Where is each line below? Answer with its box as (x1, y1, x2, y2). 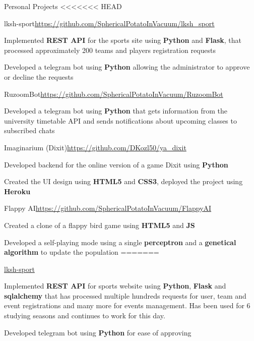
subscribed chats (4, 125, 55, 136)
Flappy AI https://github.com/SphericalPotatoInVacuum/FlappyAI (4, 203, 212, 213)
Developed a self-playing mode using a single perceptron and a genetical (4, 237, 236, 247)
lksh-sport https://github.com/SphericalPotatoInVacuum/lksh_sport (4, 18, 215, 28)
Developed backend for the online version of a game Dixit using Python (4, 159, 228, 169)
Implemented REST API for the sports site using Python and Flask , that (4, 35, 241, 45)
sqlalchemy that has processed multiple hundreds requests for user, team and (4, 290, 246, 301)
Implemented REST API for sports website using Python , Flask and (4, 280, 226, 291)
